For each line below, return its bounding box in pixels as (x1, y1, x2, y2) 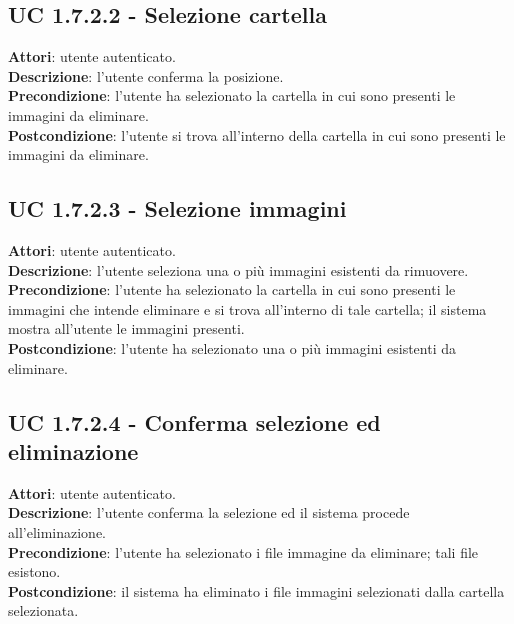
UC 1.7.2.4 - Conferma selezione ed (8, 406, 381, 437)
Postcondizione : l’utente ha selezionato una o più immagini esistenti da (8, 337, 457, 358)
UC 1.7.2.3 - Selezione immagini (8, 193, 347, 224)
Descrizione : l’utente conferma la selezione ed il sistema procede (8, 502, 410, 523)
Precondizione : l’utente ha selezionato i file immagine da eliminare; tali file (8, 541, 479, 562)
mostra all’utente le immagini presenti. (8, 318, 245, 339)
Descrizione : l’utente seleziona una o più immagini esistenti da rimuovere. (8, 259, 469, 280)
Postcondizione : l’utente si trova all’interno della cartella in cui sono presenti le (8, 124, 506, 145)
